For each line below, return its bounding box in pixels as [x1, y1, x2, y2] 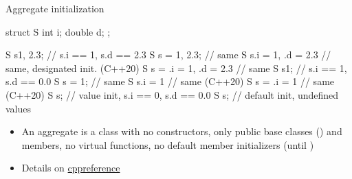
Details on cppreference [21, 160, 120, 175]
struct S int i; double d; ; [5, 24, 111, 38]
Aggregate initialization [5, 1, 104, 15]
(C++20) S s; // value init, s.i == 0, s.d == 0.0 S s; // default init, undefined [5, 87, 339, 102]
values [5, 101, 32, 115]
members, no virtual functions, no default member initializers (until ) [21, 137, 314, 152]
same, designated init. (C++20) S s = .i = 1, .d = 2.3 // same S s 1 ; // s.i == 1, [5, 60, 347, 75]
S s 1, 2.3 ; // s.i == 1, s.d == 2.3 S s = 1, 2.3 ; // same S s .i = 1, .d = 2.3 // [5, 47, 331, 62]
